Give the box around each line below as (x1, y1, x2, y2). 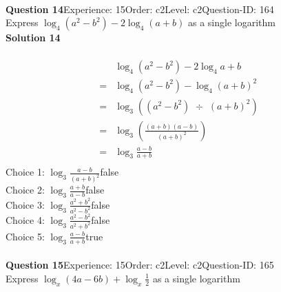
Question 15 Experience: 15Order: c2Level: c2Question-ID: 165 (6, 258, 274, 272)
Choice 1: (6, 165, 45, 179)
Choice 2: (6, 182, 45, 197)
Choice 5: (6, 229, 45, 243)
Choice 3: (6, 197, 45, 211)
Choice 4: (6, 212, 45, 227)
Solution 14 (6, 30, 61, 45)
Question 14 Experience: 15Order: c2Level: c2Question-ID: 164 (6, 1, 274, 16)
